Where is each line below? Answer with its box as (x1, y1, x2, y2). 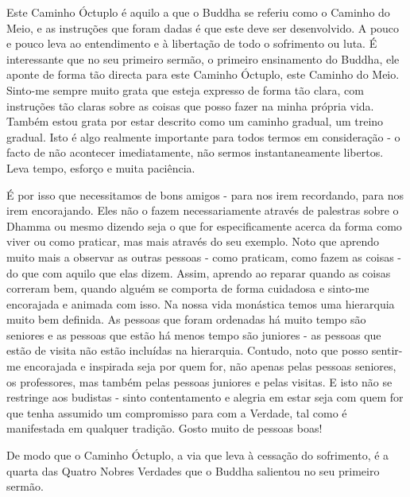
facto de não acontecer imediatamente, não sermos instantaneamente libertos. (6, 144, 384, 161)
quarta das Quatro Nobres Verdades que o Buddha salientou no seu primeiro (6, 462, 380, 479)
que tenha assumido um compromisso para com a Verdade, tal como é (6, 404, 347, 421)
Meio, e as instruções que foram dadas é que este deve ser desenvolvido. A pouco (6, 19, 400, 36)
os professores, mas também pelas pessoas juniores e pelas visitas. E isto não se (6, 373, 393, 390)
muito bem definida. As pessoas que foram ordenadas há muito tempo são (6, 311, 366, 328)
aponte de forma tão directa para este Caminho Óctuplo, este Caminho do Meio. (6, 66, 400, 83)
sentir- (371, 342, 403, 359)
